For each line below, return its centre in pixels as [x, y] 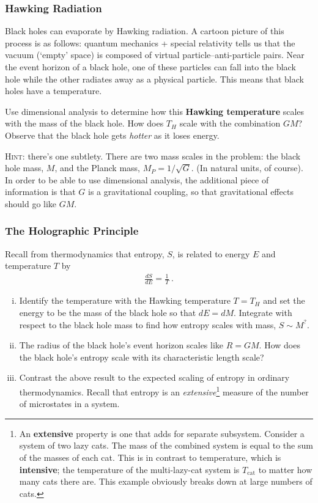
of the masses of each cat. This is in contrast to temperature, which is [150, 457]
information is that [40, 192]
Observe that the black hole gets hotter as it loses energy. [112, 135]
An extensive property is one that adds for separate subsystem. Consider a [162, 433]
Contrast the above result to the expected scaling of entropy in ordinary [154, 377]
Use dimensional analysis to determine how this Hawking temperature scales [155, 111]
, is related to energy [211, 253]
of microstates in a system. [69, 404]
